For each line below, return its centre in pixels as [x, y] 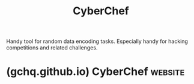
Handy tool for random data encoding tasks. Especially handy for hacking [97, 41]
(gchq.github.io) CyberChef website [95, 72]
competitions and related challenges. [52, 48]
